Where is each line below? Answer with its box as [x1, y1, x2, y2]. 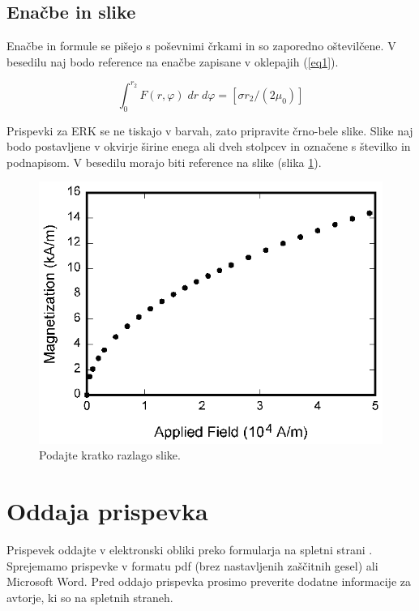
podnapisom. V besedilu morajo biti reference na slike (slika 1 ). [6, 153, 322, 170]
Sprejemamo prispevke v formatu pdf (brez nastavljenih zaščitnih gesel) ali [6, 557, 378, 574]
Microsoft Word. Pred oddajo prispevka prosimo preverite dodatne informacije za [6, 573, 411, 590]
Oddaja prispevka [6, 494, 208, 528]
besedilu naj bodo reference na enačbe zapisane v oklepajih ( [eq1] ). [6, 53, 339, 70]
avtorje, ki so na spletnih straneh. [6, 588, 173, 605]
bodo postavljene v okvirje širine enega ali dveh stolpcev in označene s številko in [6, 138, 411, 155]
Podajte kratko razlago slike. [39, 446, 181, 464]
